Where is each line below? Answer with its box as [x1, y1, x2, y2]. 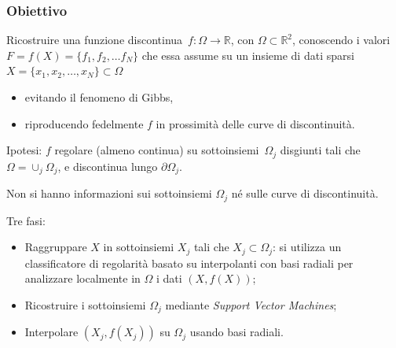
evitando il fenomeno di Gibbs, [24, 89, 174, 105]
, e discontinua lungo [57, 157, 158, 174]
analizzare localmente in [24, 270, 141, 287]
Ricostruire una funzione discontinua [6, 31, 183, 48]
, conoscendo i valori [292, 31, 390, 48]
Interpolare [24, 324, 79, 340]
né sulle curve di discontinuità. [231, 185, 379, 202]
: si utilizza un [273, 239, 342, 255]
